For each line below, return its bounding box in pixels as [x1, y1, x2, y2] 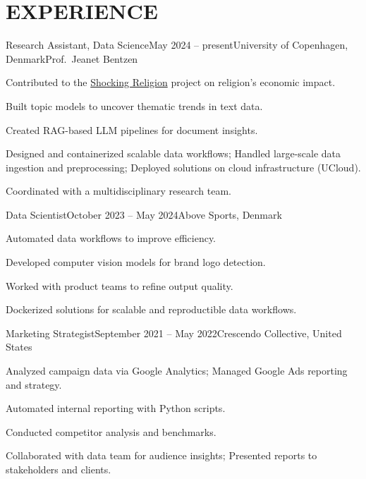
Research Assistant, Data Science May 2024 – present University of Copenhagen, [6, 37, 348, 52]
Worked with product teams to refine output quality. [6, 278, 233, 293]
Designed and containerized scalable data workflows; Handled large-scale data [6, 146, 341, 161]
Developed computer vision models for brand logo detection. [6, 255, 266, 269]
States [6, 339, 32, 354]
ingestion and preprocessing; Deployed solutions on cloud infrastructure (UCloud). [6, 159, 361, 174]
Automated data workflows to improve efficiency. [6, 231, 216, 245]
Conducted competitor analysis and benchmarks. [6, 424, 216, 439]
